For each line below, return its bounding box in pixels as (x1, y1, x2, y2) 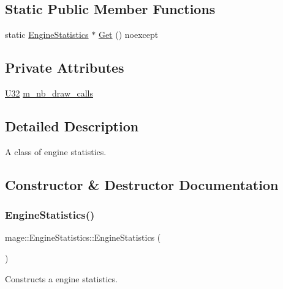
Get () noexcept (98, 28, 159, 41)
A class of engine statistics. (5, 145, 107, 158)
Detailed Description (5, 116, 139, 135)
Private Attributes (5, 58, 124, 77)
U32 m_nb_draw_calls (5, 87, 94, 99)
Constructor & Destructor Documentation (5, 175, 279, 194)
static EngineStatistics (5, 28, 89, 41)
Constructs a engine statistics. (5, 272, 118, 285)
